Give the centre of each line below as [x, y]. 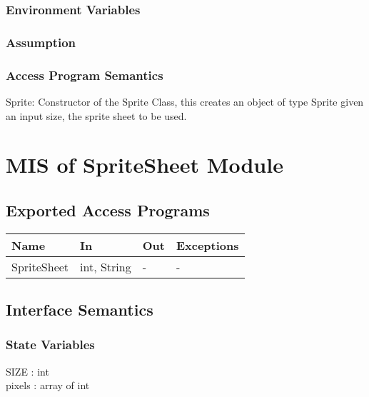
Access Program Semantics [85, 75]
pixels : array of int [48, 385]
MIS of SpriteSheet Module [145, 165]
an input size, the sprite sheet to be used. [96, 115]
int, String [106, 266]
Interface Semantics [80, 310]
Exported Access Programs [108, 210]
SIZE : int [27, 371]
